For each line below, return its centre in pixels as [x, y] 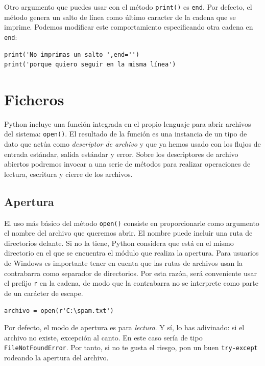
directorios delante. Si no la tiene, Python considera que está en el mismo [119, 243]
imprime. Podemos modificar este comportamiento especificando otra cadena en [129, 27]
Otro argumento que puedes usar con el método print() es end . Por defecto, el [128, 7]
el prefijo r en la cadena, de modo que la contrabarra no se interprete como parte [131, 283]
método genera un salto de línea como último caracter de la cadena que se [120, 17]
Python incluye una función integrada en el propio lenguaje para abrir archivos [128, 123]
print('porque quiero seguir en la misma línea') [90, 65]
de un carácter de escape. [44, 293]
